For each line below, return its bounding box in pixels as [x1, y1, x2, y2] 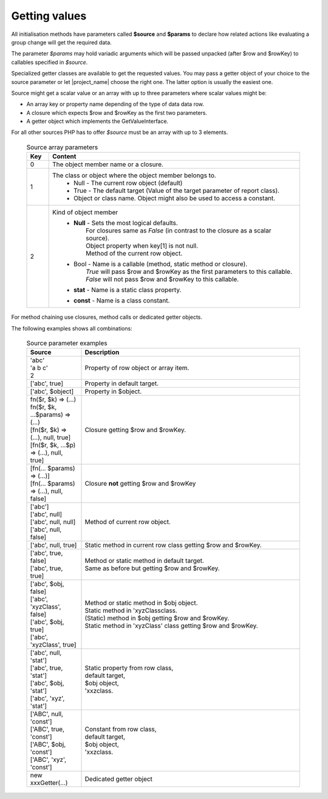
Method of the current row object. [85, 249, 183, 258]
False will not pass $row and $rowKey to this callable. [85, 275, 239, 284]
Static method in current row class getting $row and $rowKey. [84, 541, 262, 550]
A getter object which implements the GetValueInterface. [26, 117, 169, 125]
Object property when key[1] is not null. [85, 242, 199, 250]
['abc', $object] [30, 387, 74, 396]
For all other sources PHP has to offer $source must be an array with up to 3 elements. [11, 128, 228, 136]
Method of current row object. [84, 518, 171, 526]
